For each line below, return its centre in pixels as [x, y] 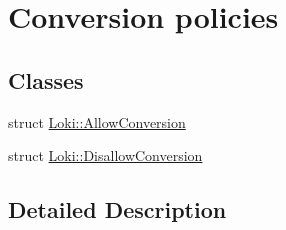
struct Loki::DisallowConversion [105, 155]
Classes [46, 79]
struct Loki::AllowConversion [97, 121]
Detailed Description [117, 209]
